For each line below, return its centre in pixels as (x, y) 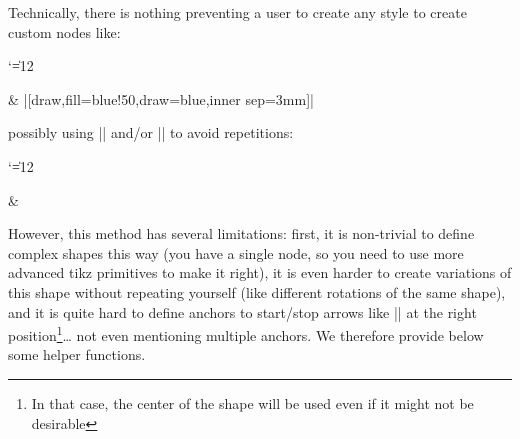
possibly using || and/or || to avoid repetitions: (151, 132)
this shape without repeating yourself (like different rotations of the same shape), (257, 291)
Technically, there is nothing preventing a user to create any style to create (237, 12)
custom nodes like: (64, 31)
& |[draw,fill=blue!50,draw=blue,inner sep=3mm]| (161, 98)
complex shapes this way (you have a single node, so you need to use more (236, 252)
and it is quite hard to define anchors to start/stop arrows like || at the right (242, 311)
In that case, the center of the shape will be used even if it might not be (252, 402)
